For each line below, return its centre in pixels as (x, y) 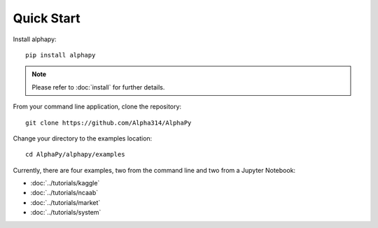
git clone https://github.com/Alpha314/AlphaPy (108, 123)
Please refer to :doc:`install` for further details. (98, 87)
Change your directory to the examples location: (83, 138)
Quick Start (47, 18)
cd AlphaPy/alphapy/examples (75, 155)
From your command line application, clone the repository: (97, 107)
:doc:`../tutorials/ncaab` (64, 193)
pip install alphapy (61, 55)
